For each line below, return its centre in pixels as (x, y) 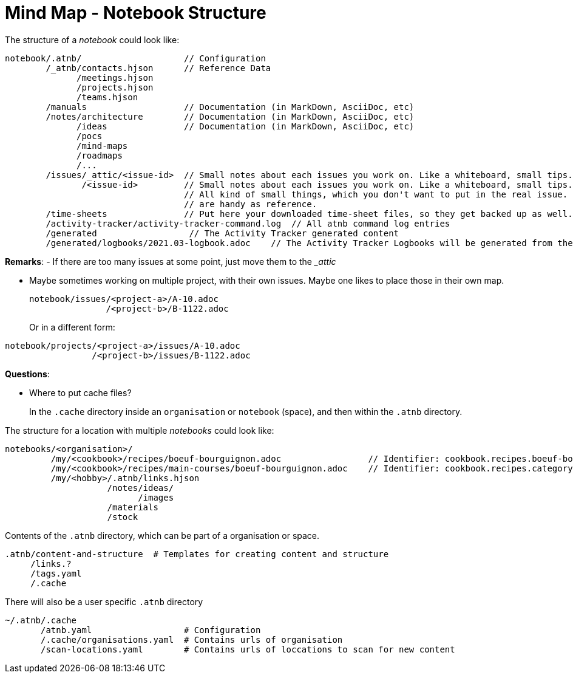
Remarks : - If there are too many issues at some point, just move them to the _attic (171, 261)
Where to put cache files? (80, 392)
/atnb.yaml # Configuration (151, 630)
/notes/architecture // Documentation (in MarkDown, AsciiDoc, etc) (230, 116)
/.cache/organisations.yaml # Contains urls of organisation (192, 639)
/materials (133, 507)
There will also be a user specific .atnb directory (104, 601)
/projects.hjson (115, 87)
